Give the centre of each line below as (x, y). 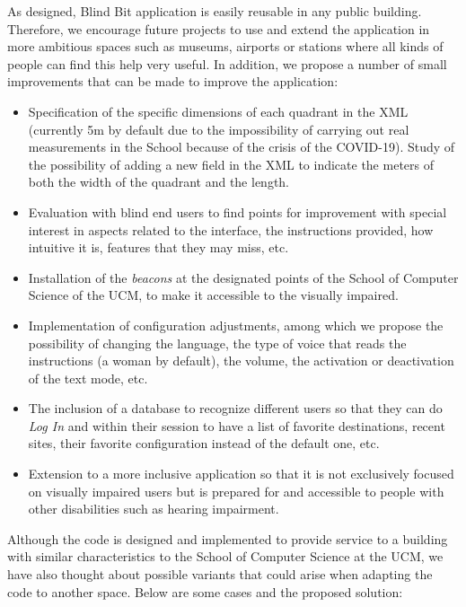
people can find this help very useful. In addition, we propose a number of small (227, 63)
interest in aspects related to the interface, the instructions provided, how (231, 229)
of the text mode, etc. (88, 378)
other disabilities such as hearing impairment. (154, 509)
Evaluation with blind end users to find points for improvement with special (237, 211)
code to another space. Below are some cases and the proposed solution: (205, 591)
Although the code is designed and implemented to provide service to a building (228, 538)
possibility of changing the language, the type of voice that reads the (217, 343)
